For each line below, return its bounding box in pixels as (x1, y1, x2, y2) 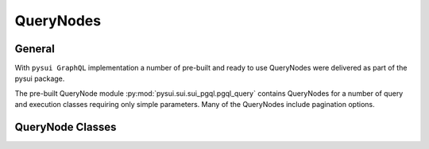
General (14, 42, 56, 55)
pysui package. (14, 74, 65, 83)
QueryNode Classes (14, 120, 117, 134)
